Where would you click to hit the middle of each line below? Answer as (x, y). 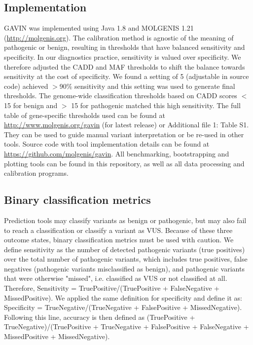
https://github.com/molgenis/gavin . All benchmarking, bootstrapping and (117, 153)
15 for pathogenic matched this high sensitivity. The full (156, 105)
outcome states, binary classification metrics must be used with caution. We (119, 240)
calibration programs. (36, 173)
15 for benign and (31, 105)
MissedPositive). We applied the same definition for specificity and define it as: (123, 297)
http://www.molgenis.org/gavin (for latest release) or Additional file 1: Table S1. (126, 125)
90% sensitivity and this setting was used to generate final (147, 86)
